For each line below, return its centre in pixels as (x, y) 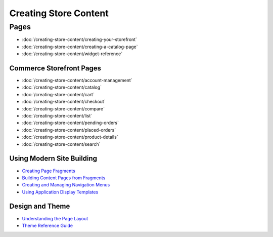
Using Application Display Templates (60, 192)
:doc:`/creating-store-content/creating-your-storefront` (80, 39)
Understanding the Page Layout (55, 218)
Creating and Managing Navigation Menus (66, 185)
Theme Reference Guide (48, 225)
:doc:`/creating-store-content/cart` (58, 94)
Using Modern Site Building (53, 159)
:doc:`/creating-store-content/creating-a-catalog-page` (80, 47)
